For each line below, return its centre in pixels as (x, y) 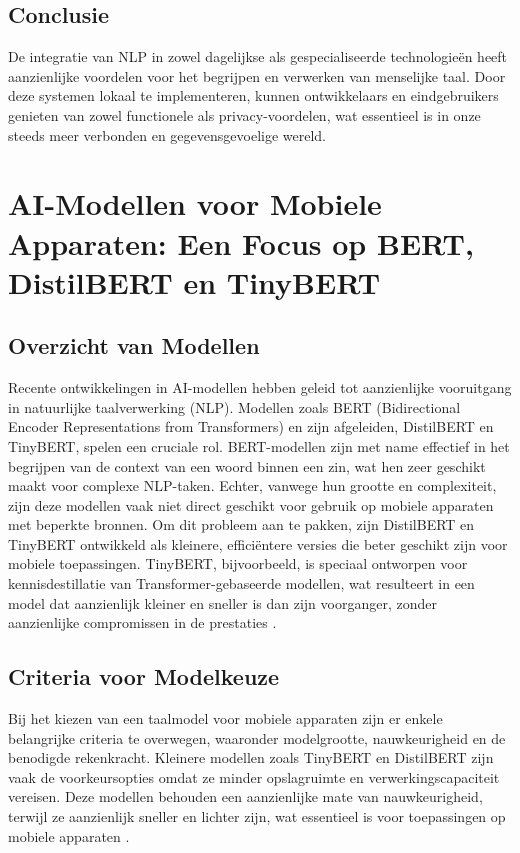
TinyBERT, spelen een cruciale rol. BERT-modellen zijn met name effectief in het (259, 445)
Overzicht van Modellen (134, 345)
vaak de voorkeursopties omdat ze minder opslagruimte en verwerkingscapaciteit (254, 776)
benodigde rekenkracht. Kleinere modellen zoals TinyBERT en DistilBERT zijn (251, 757)
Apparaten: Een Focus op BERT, (241, 242)
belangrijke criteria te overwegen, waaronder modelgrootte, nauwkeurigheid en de (257, 737)
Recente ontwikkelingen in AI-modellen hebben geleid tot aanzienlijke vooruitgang (260, 387)
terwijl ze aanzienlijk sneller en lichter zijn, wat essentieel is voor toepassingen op (257, 816)
